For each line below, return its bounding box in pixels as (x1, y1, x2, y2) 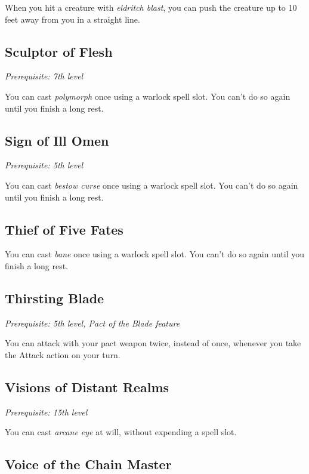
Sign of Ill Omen (5, 131, 109, 149)
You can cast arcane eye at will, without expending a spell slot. (5, 426, 237, 438)
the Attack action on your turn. (5, 348, 120, 361)
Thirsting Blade (5, 288, 104, 307)
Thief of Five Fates (5, 220, 123, 238)
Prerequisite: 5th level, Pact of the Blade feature (5, 316, 180, 329)
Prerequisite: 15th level (5, 405, 88, 418)
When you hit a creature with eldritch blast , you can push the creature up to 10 (5, 1, 297, 13)
